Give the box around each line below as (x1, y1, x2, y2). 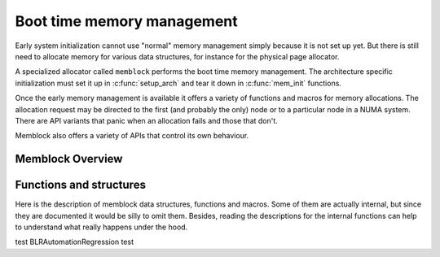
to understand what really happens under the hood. (15, 222, 188, 232)
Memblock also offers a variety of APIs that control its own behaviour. (15, 131, 249, 141)
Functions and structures (15, 178, 147, 192)
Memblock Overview (15, 152, 123, 166)
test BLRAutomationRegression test (15, 237, 134, 247)
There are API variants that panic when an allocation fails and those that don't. (15, 115, 279, 125)
